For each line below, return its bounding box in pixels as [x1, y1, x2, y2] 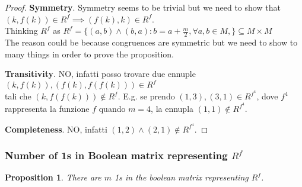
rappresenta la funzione [5, 102, 90, 115]
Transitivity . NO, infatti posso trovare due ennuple [5, 67, 196, 80]
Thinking [5, 24, 38, 37]
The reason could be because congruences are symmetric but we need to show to [5, 36, 298, 49]
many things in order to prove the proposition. [5, 47, 174, 60]
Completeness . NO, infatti [5, 122, 107, 135]
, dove [256, 90, 278, 102]
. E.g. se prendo [117, 90, 175, 102]
